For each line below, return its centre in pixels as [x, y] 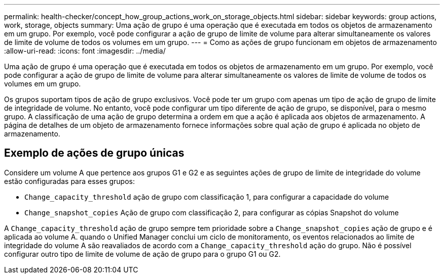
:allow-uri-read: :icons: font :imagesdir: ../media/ [85, 51]
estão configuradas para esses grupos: [69, 181]
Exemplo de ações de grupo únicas [94, 153]
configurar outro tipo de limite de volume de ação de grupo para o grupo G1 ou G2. [142, 254]
